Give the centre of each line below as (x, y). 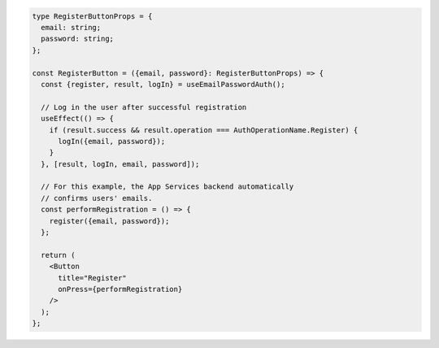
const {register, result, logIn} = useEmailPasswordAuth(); (163, 84)
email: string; (71, 27)
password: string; (77, 39)
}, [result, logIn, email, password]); (120, 164)
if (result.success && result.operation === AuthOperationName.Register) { (204, 130)
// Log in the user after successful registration (144, 107)
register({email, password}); (109, 221)
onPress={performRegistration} (120, 289)
